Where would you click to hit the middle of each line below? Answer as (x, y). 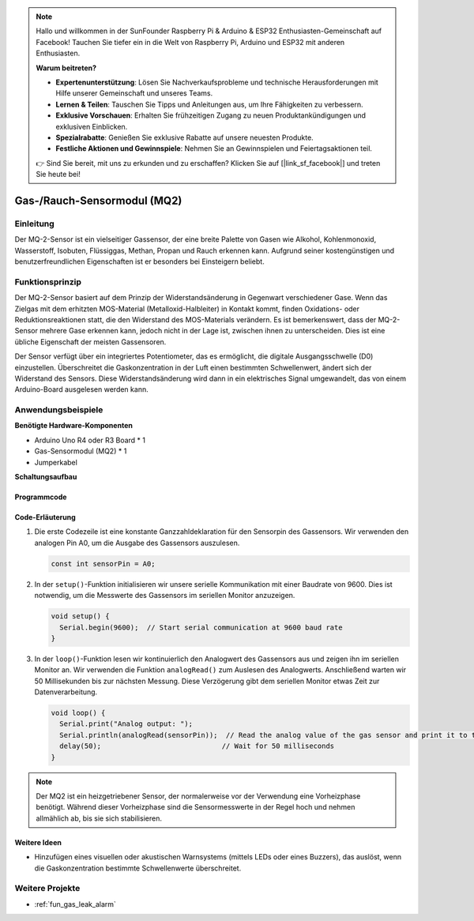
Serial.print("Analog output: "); (126, 724)
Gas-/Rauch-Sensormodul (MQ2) (98, 200)
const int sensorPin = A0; (103, 564)
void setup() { (80, 617)
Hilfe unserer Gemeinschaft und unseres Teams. (134, 93)
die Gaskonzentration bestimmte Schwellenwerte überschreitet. (138, 868)
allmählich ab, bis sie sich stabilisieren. (99, 818)
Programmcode (41, 497)
